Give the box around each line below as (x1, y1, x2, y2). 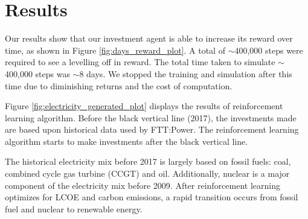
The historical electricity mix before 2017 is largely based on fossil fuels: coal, (5, 155, 291, 168)
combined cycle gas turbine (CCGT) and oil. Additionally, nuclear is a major (5, 167, 290, 180)
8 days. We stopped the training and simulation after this (79, 67, 292, 80)
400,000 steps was (5, 67, 70, 80)
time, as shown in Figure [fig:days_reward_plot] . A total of (5, 43, 225, 56)
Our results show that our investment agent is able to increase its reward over (5, 32, 293, 45)
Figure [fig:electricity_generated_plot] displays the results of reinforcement (5, 100, 283, 112)
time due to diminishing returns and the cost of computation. (5, 79, 233, 92)
